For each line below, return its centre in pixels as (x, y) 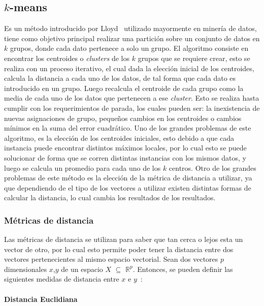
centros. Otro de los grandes (212, 167)
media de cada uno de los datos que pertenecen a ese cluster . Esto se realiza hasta (132, 98)
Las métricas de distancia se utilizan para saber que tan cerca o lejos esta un (124, 239)
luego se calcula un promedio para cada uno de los (82, 167)
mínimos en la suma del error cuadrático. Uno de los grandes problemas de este (128, 128)
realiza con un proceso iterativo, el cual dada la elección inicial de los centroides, (129, 68)
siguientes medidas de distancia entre (62, 279)
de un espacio (82, 269)
